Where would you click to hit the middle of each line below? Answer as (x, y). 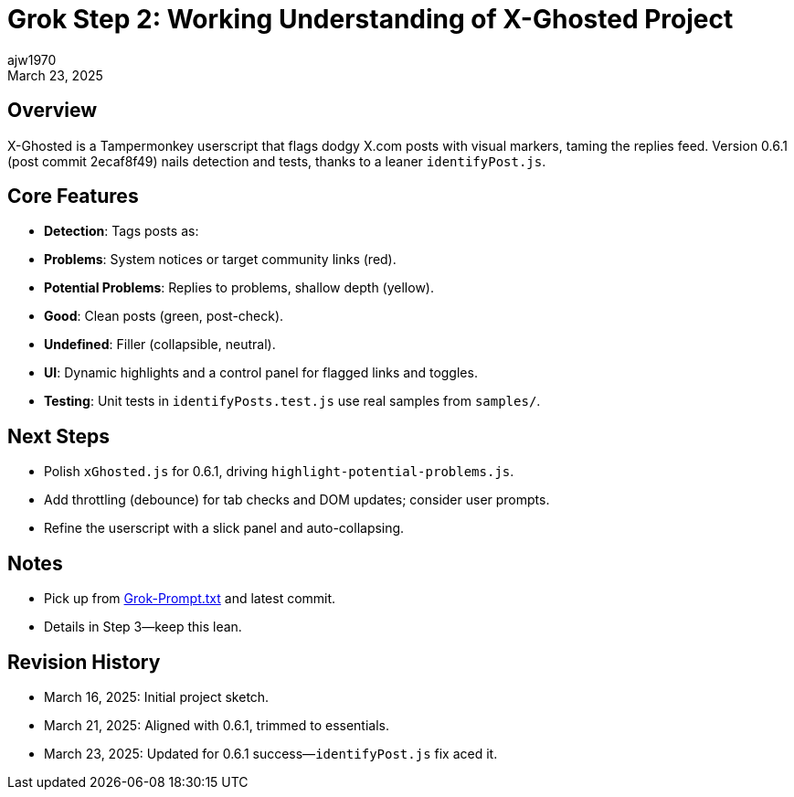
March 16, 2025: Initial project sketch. (157, 696)
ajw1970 (32, 59)
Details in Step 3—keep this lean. (143, 627)
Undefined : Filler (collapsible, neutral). (160, 345)
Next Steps (58, 436)
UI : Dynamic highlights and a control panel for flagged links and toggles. (261, 373)
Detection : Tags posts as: (122, 231)
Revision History (84, 662)
